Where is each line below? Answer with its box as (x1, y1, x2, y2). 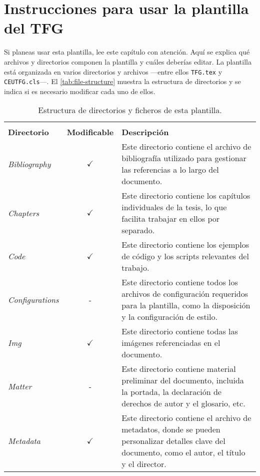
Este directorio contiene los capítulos (121, 190, 250, 202)
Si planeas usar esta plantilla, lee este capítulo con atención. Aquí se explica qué (4, 47, 250, 57)
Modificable (66, 126, 114, 138)
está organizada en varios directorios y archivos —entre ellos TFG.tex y (4, 66, 222, 77)
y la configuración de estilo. (121, 311, 217, 323)
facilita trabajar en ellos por (121, 213, 220, 225)
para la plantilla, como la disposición (121, 299, 250, 311)
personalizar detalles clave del (121, 435, 225, 447)
